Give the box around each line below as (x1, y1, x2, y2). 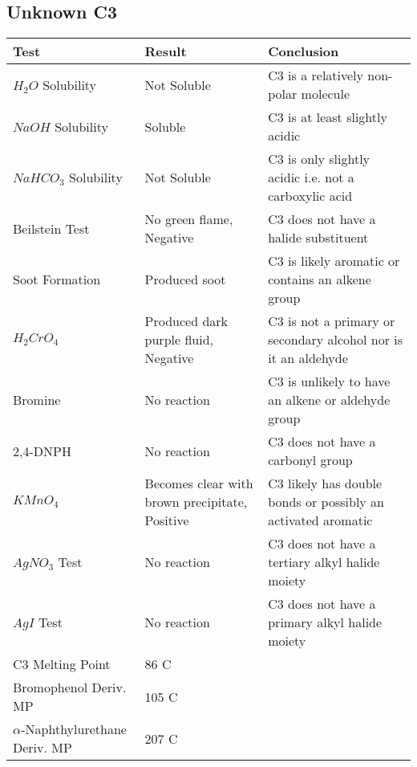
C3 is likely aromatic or (268, 251, 400, 271)
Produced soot (144, 270, 226, 289)
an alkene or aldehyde (268, 390, 391, 410)
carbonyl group (268, 451, 353, 470)
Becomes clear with (144, 474, 253, 493)
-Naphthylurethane (21, 720, 127, 739)
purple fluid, (144, 330, 213, 349)
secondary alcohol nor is (268, 330, 403, 349)
